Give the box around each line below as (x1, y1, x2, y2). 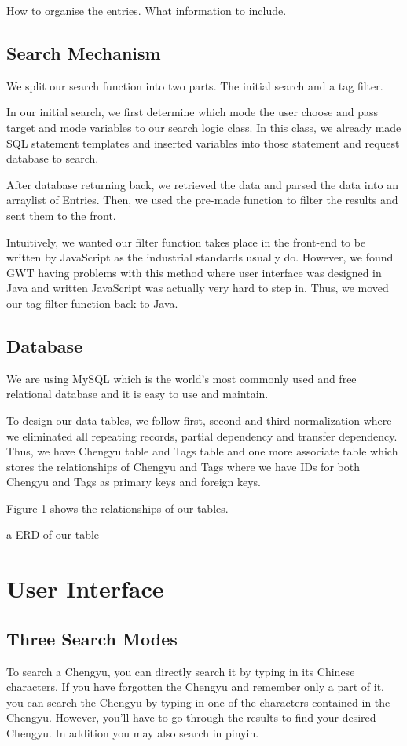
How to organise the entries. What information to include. (6, 2, 287, 18)
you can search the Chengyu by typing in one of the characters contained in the (6, 693, 390, 710)
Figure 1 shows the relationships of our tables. (6, 499, 229, 516)
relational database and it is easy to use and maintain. (6, 386, 269, 402)
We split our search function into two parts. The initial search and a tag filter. (6, 77, 383, 93)
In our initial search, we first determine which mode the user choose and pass (6, 104, 379, 120)
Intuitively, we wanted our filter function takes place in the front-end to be (6, 233, 366, 250)
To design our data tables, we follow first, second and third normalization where (6, 411, 392, 428)
